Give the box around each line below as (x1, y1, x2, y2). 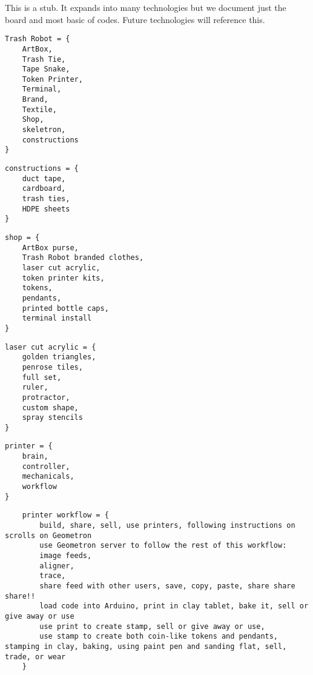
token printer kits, (22, 273, 105, 282)
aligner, (39, 561, 74, 570)
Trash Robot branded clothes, (22, 253, 144, 262)
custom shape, (22, 403, 79, 412)
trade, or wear (5, 652, 66, 661)
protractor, (22, 393, 70, 402)
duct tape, (22, 174, 66, 183)
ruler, (22, 383, 48, 392)
